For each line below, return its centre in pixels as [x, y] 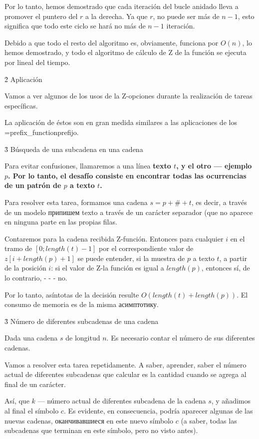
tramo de [18, 248]
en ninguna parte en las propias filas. [61, 222]
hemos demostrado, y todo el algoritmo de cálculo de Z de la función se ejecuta [126, 52]
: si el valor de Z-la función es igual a [108, 268]
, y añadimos [231, 401]
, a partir [233, 258]
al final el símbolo [32, 410]
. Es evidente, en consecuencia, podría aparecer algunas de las [158, 410]
